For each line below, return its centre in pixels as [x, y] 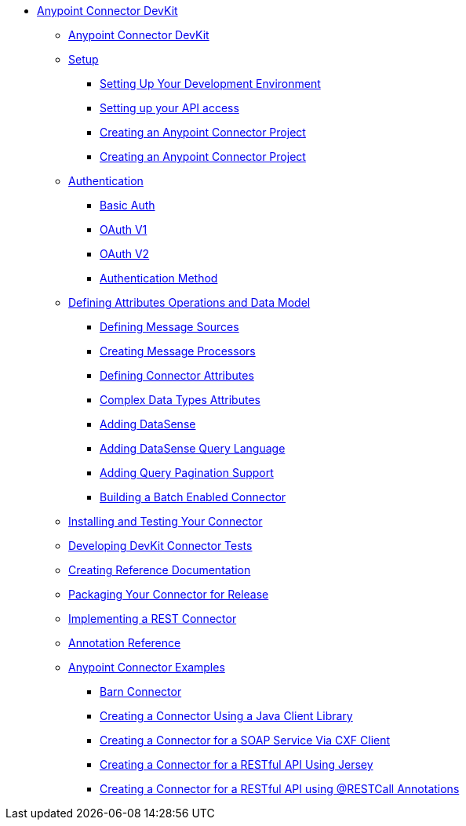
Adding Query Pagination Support [187, 473]
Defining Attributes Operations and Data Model [189, 302]
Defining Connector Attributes [177, 375]
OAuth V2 [125, 254]
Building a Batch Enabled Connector [193, 497]
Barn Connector [141, 691]
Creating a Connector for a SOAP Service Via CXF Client [245, 740]
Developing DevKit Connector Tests [160, 546]
